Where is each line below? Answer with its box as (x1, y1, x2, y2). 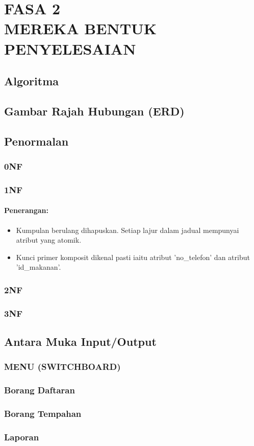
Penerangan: (4, 205, 48, 216)
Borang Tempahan (4, 407, 82, 420)
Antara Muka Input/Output (4, 334, 157, 349)
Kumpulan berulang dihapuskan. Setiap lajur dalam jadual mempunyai (16, 224, 239, 235)
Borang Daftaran (4, 384, 75, 396)
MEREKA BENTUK (4, 18, 157, 39)
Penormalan (4, 133, 69, 149)
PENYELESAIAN (4, 38, 136, 59)
